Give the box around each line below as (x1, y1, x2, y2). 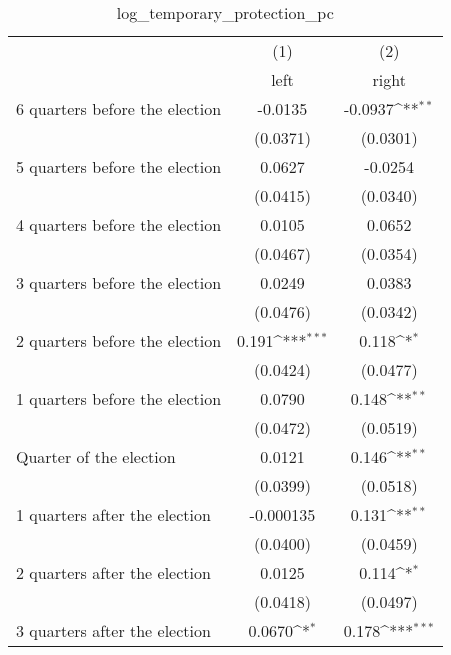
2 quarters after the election (16, 561, 211, 584)
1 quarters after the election (16, 503, 211, 526)
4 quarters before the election (16, 213, 222, 236)
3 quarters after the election (16, 619, 211, 642)
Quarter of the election (16, 445, 176, 468)
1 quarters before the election (16, 387, 222, 410)
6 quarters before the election (16, 97, 222, 120)
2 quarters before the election (16, 329, 222, 352)
